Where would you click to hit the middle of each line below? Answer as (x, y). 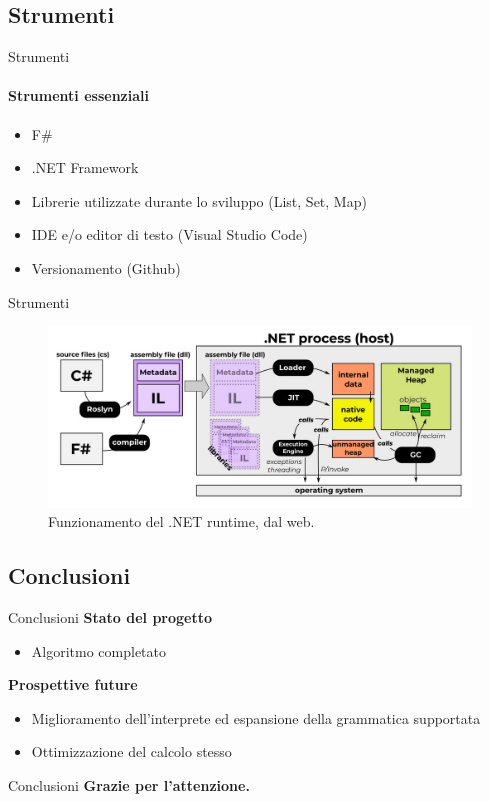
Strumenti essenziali (78, 95)
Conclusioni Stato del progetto (110, 616)
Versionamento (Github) (106, 267)
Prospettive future (73, 684)
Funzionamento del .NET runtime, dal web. (181, 521)
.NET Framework (85, 167)
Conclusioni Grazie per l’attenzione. (129, 784)
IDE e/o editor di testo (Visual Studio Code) (169, 234)
